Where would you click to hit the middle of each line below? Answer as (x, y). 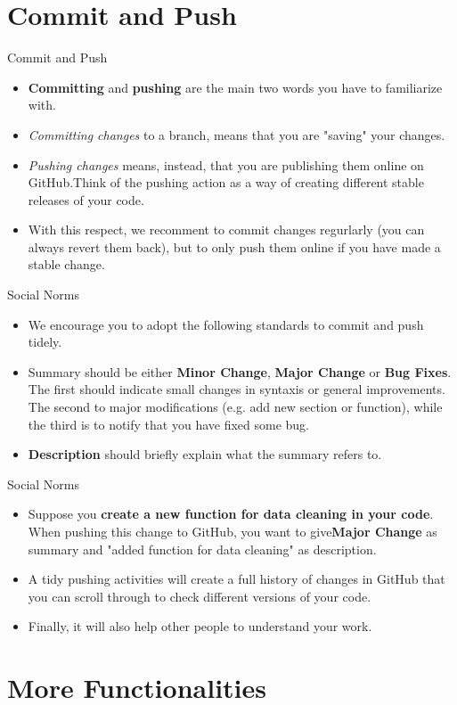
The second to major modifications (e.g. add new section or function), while (235, 407)
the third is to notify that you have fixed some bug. (169, 424)
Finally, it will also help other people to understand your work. (200, 626)
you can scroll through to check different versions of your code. (200, 596)
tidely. (45, 342)
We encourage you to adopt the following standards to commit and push (226, 324)
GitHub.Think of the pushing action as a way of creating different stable (226, 182)
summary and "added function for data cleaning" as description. (202, 549)
